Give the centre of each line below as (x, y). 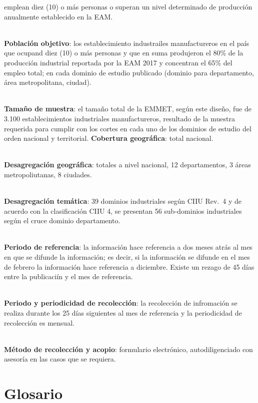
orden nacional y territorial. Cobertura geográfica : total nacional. (109, 138)
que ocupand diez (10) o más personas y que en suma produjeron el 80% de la (124, 53)
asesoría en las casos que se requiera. (60, 359)
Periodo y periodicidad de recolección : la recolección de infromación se (121, 303)
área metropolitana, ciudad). (48, 82)
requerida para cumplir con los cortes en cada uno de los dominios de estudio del (128, 128)
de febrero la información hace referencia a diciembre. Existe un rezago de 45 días (129, 266)
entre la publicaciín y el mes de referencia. (69, 276)
